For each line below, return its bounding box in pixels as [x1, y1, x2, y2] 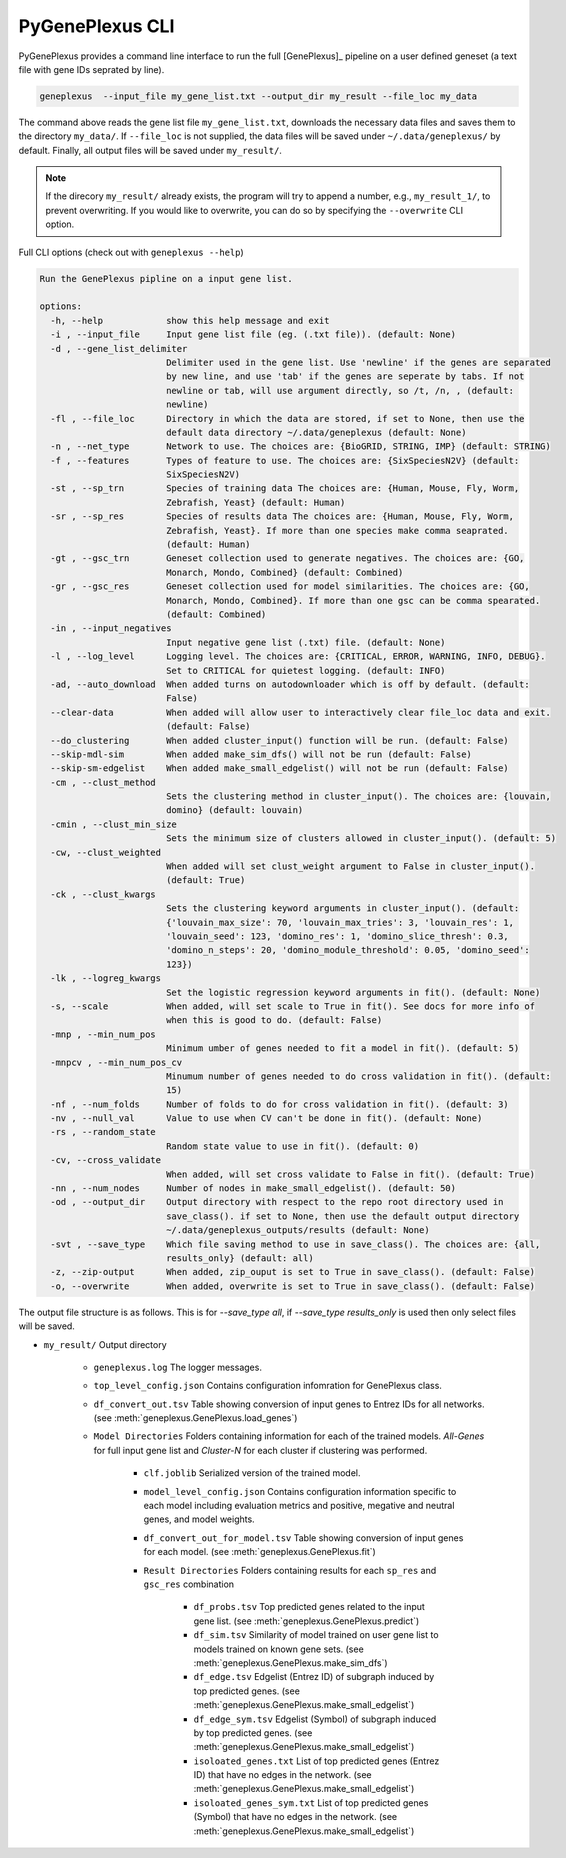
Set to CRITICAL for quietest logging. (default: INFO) [165, 665, 446, 676]
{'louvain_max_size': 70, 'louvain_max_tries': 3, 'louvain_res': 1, [165, 916, 515, 928]
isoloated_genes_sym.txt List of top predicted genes [193, 1796, 429, 1809]
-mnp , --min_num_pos [50, 1028, 157, 1040]
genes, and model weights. [143, 1513, 255, 1525]
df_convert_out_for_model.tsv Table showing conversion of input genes [143, 1531, 464, 1544]
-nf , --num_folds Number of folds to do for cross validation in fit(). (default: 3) [50, 1098, 509, 1110]
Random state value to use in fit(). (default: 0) [165, 1140, 420, 1152]
